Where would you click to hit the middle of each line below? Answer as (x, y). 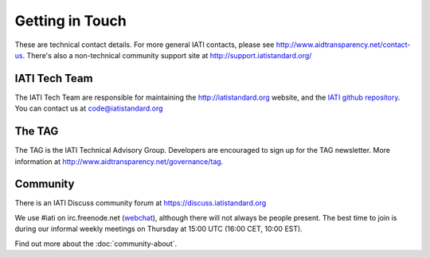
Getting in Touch (70, 21)
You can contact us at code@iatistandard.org (89, 108)
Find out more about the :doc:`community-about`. (96, 244)
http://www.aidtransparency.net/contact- (343, 45)
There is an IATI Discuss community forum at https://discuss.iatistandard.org (141, 203)
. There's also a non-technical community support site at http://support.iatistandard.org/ (167, 55)
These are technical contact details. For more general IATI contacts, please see (145, 45)
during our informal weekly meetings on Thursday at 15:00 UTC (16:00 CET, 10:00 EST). (158, 229)
